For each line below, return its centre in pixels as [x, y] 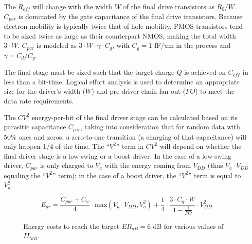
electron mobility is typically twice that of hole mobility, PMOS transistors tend [124, 26]
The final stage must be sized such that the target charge [89, 72]
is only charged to [67, 165]
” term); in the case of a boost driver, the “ [117, 175]
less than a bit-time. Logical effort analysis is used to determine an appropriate [122, 81]
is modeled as [57, 45]
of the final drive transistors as [169, 6]
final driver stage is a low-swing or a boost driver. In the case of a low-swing [118, 155]
